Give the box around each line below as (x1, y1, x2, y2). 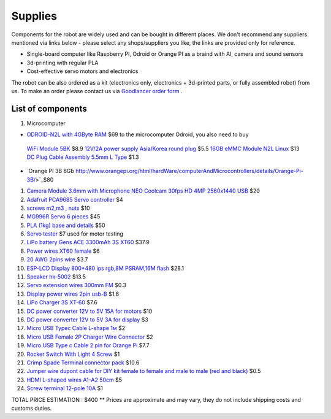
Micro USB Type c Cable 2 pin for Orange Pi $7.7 (26, 342, 150, 349)
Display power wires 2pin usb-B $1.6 (26, 290, 120, 298)
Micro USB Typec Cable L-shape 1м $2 (26, 325, 126, 332)
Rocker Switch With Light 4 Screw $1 (26, 350, 120, 358)
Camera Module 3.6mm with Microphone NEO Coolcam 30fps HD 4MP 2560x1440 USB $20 (26, 187, 261, 194)
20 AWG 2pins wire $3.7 (26, 256, 88, 263)
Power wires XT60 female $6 (26, 247, 101, 255)
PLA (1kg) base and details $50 (26, 221, 105, 229)
